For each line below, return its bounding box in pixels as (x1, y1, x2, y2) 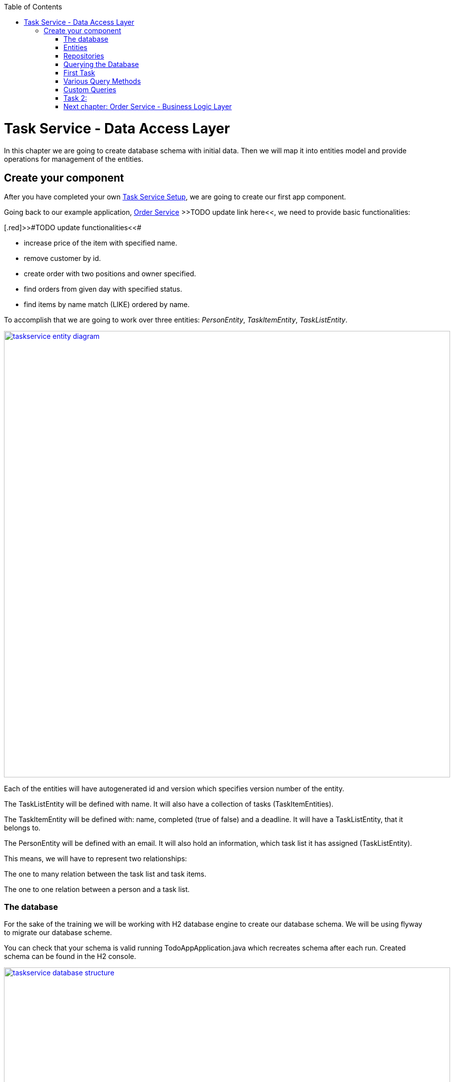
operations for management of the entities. (4, 154, 144, 163)
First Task (63, 68, 95, 77)
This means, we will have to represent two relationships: (4, 854, 187, 863)
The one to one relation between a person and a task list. (4, 885, 190, 894)
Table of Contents (4, 2, 62, 11)
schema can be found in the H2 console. (4, 952, 136, 961)
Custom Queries (63, 85, 116, 94)
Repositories (63, 52, 104, 60)
